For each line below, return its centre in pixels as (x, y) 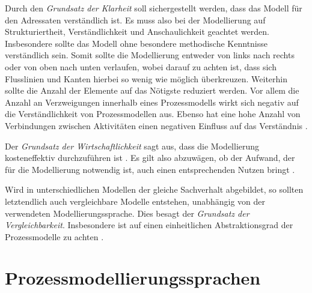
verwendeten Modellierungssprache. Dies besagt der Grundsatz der (127, 213)
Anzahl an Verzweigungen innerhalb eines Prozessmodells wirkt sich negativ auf (152, 102)
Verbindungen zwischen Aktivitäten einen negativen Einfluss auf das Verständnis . (156, 125)
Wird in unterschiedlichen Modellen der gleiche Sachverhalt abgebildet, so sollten (154, 189)
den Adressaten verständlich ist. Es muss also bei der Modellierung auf (135, 20)
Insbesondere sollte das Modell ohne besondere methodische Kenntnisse (136, 43)
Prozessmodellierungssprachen (133, 278)
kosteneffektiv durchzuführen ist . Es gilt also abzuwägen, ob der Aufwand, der (150, 158)
